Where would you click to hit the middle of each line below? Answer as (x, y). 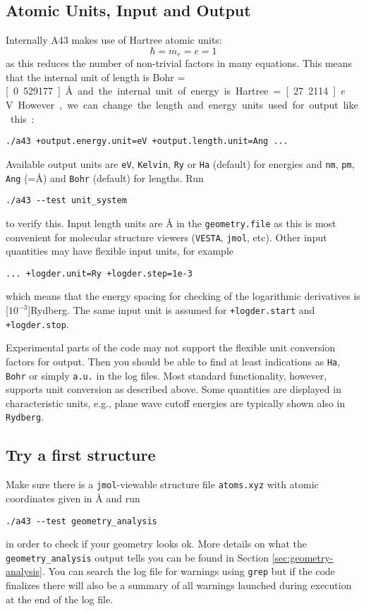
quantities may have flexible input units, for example (120, 251)
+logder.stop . (37, 323)
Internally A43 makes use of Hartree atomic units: (114, 40)
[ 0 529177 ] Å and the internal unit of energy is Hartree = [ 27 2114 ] (171, 91)
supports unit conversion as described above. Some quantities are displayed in (173, 389)
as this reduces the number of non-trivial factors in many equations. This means (179, 63)
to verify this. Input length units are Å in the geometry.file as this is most (171, 223)
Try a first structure (81, 455)
